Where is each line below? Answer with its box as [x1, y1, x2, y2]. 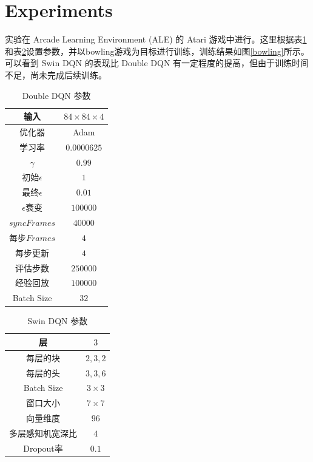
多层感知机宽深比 [9, 426, 77, 439]
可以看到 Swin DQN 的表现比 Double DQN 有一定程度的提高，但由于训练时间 [5, 56, 309, 69]
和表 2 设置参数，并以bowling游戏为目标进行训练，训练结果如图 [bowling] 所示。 [5, 44, 309, 57]
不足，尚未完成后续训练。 [5, 68, 107, 81]
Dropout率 [23, 441, 63, 454]
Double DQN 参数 [22, 89, 91, 101]
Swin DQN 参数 [27, 314, 88, 327]
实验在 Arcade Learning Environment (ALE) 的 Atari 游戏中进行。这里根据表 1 [5, 33, 307, 46]
